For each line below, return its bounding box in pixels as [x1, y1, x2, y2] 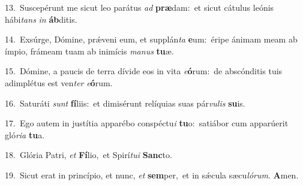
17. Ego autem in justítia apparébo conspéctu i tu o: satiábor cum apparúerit [5, 117, 289, 129]
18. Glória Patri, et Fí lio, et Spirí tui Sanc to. [5, 148, 172, 161]
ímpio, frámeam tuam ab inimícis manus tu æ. [5, 44, 174, 57]
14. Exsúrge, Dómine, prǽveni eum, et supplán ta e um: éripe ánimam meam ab [5, 33, 298, 46]
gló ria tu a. [5, 128, 45, 141]
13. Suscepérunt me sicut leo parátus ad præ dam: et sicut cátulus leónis [5, 1, 274, 13]
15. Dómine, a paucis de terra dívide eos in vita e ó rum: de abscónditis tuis [5, 65, 283, 77]
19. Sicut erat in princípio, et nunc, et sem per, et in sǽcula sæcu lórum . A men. [5, 168, 299, 181]
